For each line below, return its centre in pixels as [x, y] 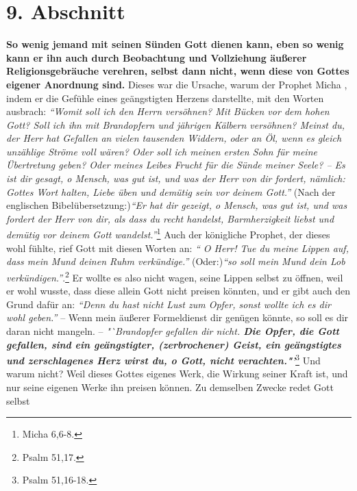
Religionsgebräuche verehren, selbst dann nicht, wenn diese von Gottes [178, 71]
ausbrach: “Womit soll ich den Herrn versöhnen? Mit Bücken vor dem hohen [168, 111]
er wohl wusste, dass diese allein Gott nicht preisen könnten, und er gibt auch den [178, 291]
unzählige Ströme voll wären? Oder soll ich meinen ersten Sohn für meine [162, 151]
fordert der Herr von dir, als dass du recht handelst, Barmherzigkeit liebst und [170, 218]
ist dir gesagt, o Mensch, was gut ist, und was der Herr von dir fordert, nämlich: [176, 178]
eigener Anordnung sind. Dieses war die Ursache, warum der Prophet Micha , [177, 84]
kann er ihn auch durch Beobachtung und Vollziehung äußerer [157, 57]
